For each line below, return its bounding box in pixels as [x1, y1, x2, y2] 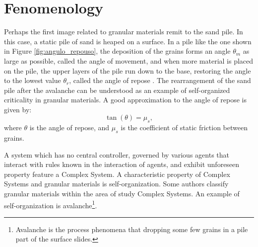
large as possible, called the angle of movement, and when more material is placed [4, 55, 254, 66]
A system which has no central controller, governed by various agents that [4, 149, 229, 160]
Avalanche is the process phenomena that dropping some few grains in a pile [15, 224, 248, 234]
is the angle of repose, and [29, 122, 110, 133]
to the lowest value [4, 75, 61, 85]
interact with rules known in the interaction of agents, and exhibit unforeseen [4, 159, 240, 169]
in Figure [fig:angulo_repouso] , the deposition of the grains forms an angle [4, 46, 231, 56]
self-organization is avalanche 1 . [4, 198, 97, 210]
